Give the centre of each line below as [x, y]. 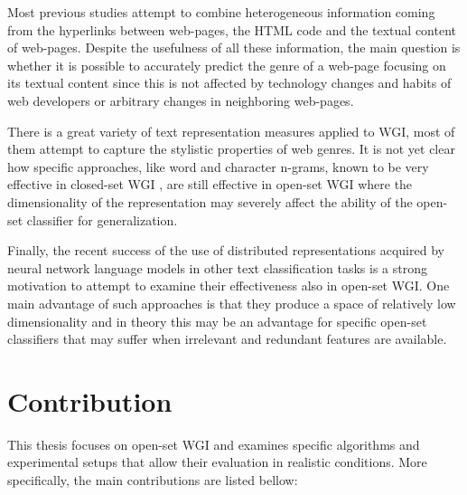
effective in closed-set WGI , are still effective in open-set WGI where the [210, 184]
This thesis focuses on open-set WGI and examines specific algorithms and [214, 444]
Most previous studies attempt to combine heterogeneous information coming [221, 12]
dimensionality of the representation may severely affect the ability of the [210, 201]
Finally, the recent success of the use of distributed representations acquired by [226, 250]
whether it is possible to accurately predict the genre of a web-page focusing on [227, 65]
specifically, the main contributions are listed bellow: [153, 480]
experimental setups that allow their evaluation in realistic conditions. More [217, 462]
